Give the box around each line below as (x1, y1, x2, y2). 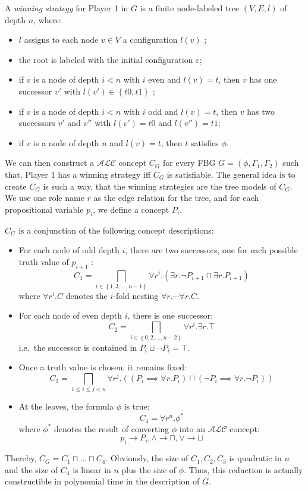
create (5, 180, 27, 192)
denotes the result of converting (54, 422, 169, 435)
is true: (124, 400, 150, 413)
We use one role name (5, 191, 84, 204)
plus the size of (121, 463, 177, 476)
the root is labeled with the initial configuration (18, 53, 193, 65)
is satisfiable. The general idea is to (166, 168, 296, 180)
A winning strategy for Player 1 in (5, 2, 128, 14)
